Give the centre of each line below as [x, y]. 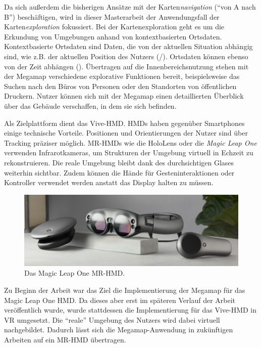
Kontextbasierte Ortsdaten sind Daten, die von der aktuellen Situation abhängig [128, 46]
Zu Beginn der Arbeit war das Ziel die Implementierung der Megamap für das [125, 290]
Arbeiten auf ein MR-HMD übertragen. [65, 339]
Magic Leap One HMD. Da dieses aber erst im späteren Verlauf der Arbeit [120, 300]
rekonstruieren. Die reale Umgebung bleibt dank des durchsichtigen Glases [119, 162]
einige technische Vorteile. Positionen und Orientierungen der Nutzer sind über [126, 133]
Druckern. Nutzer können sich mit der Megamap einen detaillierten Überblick [124, 96]
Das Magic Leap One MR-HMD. [75, 273]
